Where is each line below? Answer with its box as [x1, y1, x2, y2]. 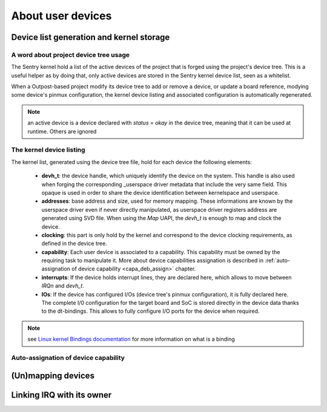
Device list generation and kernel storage [11, 32, 170, 42]
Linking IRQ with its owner [11, 390, 112, 400]
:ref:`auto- [264, 257, 291, 264]
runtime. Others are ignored [27, 128, 97, 135]
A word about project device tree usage [11, 50, 130, 59]
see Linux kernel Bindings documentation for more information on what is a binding [27, 336, 236, 343]
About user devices [11, 9, 112, 22]
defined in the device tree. [41, 240, 107, 247]
